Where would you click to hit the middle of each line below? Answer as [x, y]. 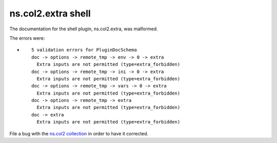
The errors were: [27, 38]
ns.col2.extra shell [50, 13]
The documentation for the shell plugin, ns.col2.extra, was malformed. [84, 29]
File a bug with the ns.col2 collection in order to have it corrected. [79, 133]
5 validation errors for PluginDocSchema [84, 50]
